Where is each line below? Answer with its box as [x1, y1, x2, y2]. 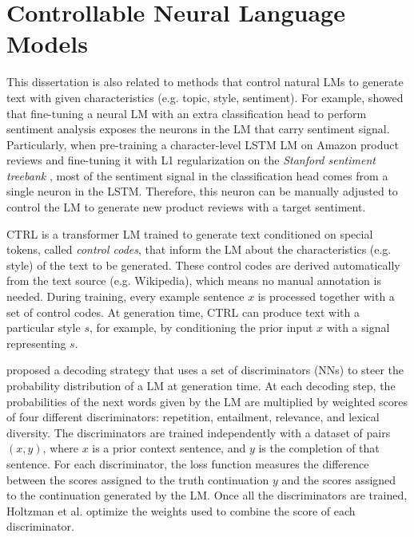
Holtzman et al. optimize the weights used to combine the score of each [6, 502, 356, 519]
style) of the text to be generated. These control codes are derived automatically [6, 256, 400, 273]
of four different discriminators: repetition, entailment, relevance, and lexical [6, 409, 380, 425]
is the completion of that [258, 440, 380, 456]
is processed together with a [257, 288, 395, 305]
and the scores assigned [281, 471, 396, 488]
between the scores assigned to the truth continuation [6, 471, 269, 488]
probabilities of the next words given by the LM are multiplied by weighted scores [6, 393, 408, 409]
